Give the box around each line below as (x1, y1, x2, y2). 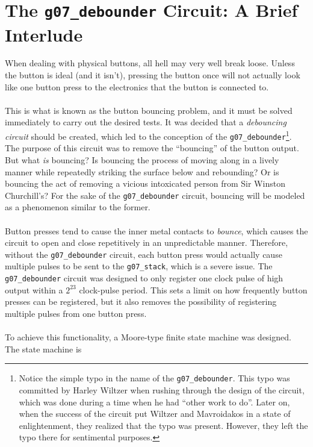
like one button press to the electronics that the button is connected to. (5, 80, 269, 93)
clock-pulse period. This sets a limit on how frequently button (79, 283, 308, 296)
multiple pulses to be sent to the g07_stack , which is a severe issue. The (5, 260, 273, 272)
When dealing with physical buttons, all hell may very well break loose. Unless (5, 57, 295, 69)
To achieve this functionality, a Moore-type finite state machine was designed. (5, 331, 291, 343)
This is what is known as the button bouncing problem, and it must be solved (5, 104, 293, 116)
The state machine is (5, 342, 82, 355)
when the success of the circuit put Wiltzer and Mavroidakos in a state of (19, 407, 291, 420)
